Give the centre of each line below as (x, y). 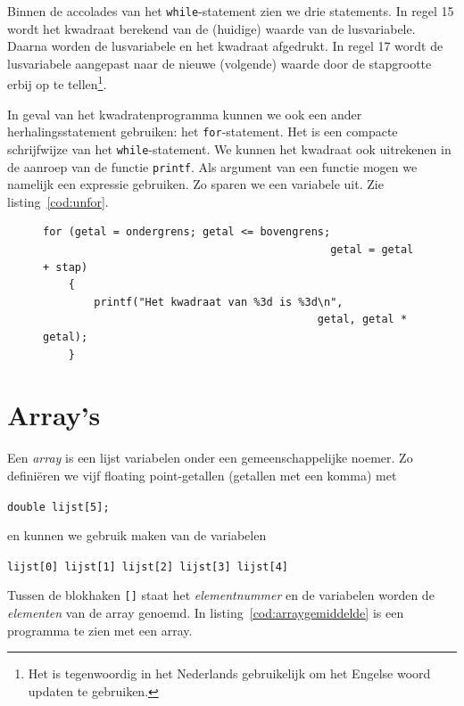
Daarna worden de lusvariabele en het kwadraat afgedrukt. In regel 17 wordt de (225, 46)
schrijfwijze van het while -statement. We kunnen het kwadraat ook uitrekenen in (229, 148)
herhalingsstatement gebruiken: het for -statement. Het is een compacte (203, 131)
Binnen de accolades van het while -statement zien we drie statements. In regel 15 (231, 11)
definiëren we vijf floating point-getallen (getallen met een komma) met (202, 475)
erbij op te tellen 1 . (57, 83)
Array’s (54, 415)
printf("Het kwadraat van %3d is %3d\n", (219, 302)
